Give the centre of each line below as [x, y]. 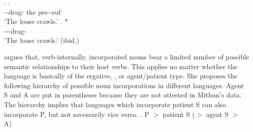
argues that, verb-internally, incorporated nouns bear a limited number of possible [127, 56]
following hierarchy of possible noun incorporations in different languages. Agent [124, 85]
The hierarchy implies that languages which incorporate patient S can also [115, 104]
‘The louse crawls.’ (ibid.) [42, 40]
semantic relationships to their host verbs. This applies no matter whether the [121, 66]
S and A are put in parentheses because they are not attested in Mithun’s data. [123, 95]
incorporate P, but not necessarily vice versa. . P [77, 114]
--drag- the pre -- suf [32, 11]
